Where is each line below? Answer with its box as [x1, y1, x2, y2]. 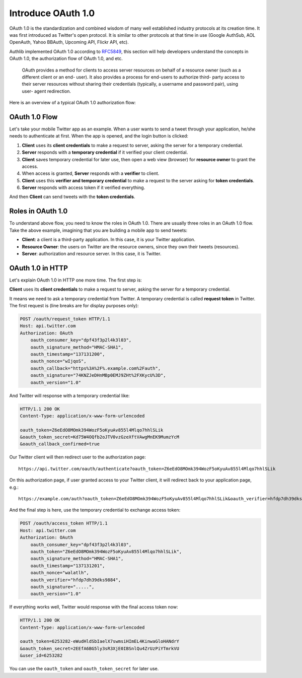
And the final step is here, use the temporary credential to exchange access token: [9, 507, 181, 513]
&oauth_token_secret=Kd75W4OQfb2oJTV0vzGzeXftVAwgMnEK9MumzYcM [20, 434, 180, 440]
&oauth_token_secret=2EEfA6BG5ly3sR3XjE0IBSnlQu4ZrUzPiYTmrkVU [20, 645, 180, 651]
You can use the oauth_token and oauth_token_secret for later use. [9, 665, 159, 672]
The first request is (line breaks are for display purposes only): [9, 303, 139, 309]
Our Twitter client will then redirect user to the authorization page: [9, 454, 146, 460]
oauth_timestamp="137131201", [30, 563, 105, 569]
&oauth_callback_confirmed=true [20, 441, 100, 447]
